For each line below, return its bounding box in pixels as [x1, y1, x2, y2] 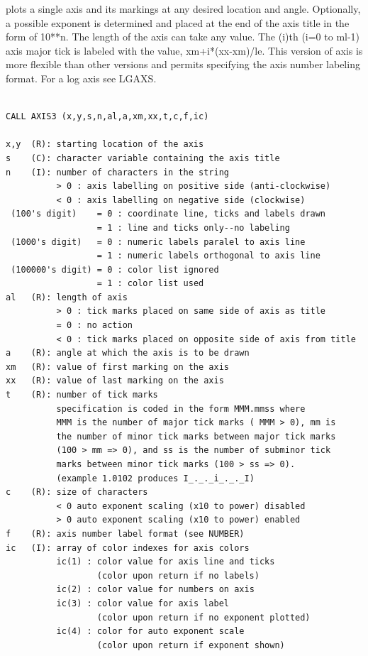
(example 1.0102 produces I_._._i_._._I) [56, 473, 255, 483]
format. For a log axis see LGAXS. [6, 70, 157, 85]
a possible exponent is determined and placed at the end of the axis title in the [6, 15, 350, 30]
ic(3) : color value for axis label [56, 598, 229, 608]
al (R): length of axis [6, 292, 128, 302]
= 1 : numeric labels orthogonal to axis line [96, 251, 320, 261]
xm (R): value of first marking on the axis [6, 361, 229, 372]
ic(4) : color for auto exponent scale [56, 626, 245, 637]
